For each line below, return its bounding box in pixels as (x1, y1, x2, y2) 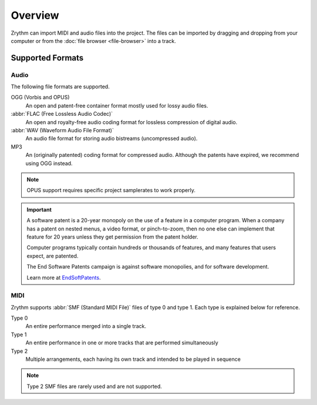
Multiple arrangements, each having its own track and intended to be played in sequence (25, 356, 241, 363)
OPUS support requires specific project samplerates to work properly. (26, 187, 196, 194)
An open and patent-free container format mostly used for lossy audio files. (25, 102, 208, 109)
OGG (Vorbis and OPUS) (11, 94, 70, 101)
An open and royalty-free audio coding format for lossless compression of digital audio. (25, 118, 238, 126)
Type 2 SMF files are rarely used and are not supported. (26, 383, 163, 390)
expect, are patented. (26, 252, 79, 259)
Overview (11, 9, 59, 22)
